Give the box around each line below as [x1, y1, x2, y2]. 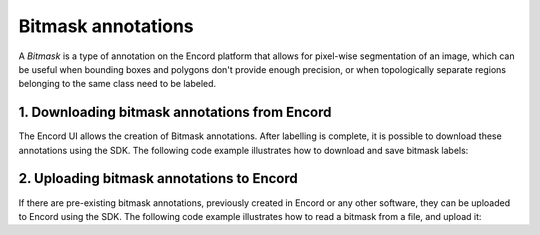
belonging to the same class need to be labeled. [18, 78, 217, 90]
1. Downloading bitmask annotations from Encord [18, 104, 332, 121]
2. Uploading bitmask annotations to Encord [18, 170, 299, 187]
